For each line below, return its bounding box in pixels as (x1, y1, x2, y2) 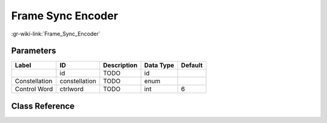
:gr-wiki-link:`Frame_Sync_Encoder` (11, 30, 101, 37)
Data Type (144, 61, 175, 69)
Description (103, 61, 137, 69)
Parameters (11, 46, 56, 56)
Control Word (15, 85, 53, 93)
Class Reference (11, 101, 75, 111)
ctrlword (59, 85, 84, 93)
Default (180, 61, 203, 69)
